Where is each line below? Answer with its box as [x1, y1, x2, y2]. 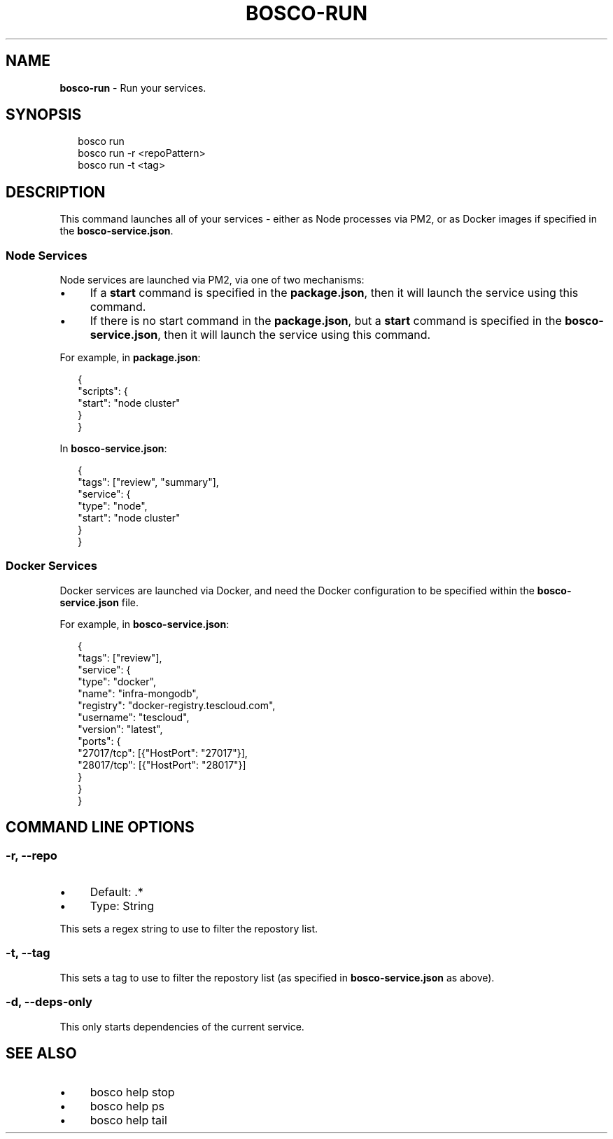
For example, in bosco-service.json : [59, 617, 230, 630]
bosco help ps [90, 1099, 164, 1114]
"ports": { [78, 734, 121, 747]
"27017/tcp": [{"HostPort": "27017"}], [78, 746, 248, 759]
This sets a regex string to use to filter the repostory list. [59, 923, 318, 935]
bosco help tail [90, 1113, 167, 1128]
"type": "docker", [78, 675, 156, 687]
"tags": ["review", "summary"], [78, 476, 219, 489]
